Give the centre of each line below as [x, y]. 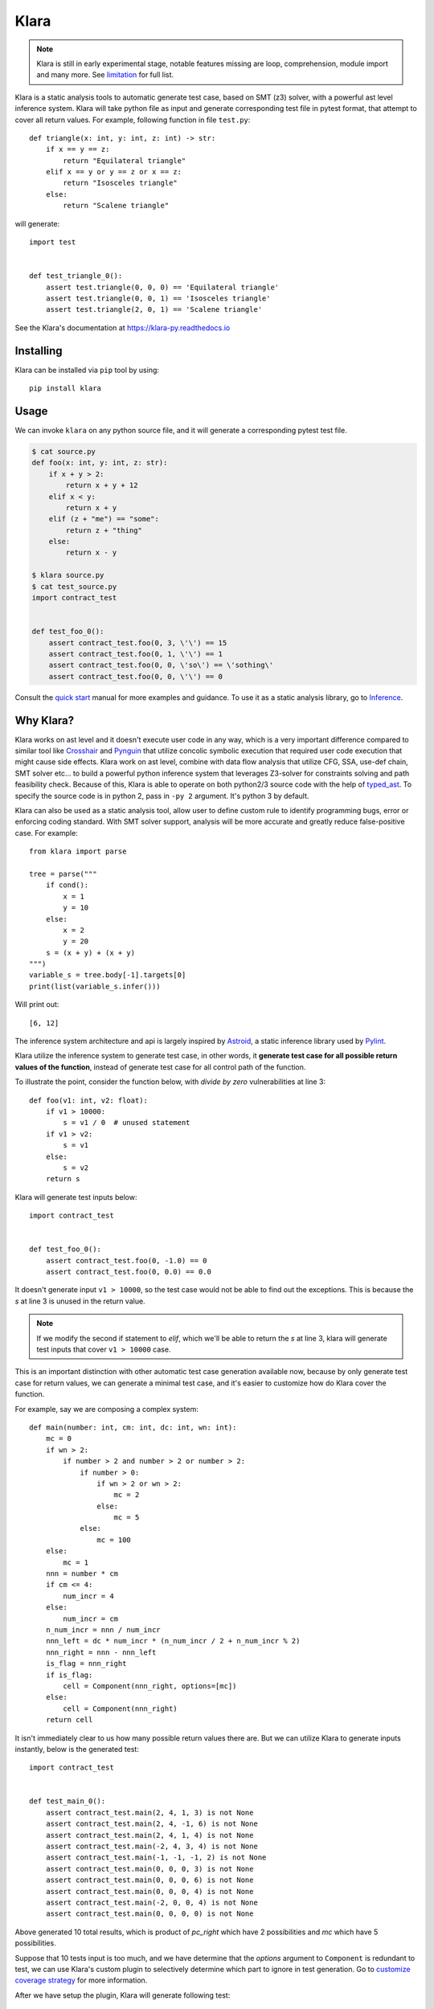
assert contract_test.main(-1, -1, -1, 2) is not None [156, 1858]
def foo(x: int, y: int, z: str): [100, 463]
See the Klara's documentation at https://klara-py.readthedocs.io [123, 327]
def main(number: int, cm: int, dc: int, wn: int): [133, 1427]
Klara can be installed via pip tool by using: [87, 370]
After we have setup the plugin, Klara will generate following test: [123, 1995]
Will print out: [37, 1004]
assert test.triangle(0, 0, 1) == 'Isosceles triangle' [158, 298]
